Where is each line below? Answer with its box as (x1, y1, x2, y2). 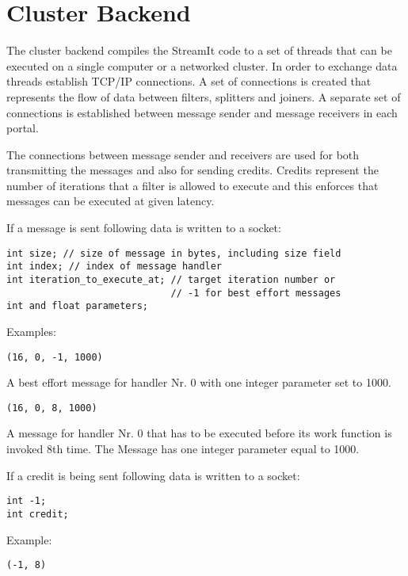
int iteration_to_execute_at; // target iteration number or (6, 273, 336, 285)
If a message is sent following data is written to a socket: (6, 219, 281, 236)
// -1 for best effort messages (170, 287, 341, 299)
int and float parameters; (6, 300, 148, 312)
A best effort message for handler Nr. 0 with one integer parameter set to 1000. (6, 374, 391, 391)
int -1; (6, 495, 47, 507)
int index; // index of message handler (6, 261, 223, 273)
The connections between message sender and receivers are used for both (6, 146, 360, 162)
